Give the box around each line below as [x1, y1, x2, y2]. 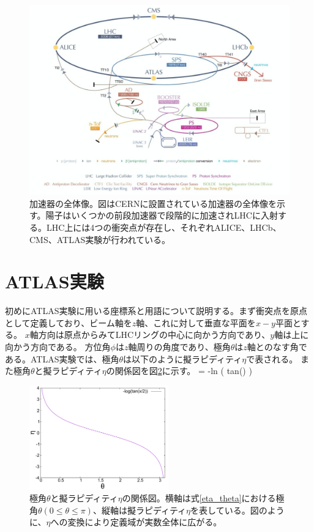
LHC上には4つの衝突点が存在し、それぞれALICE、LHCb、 [46, 220, 282, 233]
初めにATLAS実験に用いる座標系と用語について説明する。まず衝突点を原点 [5, 304, 308, 317]
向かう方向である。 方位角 [5, 340, 111, 353]
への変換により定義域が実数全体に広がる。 [50, 515, 222, 528]
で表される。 [246, 352, 298, 365]
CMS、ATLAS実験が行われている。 [29, 233, 171, 245]
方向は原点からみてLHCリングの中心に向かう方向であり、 [38, 328, 271, 341]
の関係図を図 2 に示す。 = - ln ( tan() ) [106, 364, 252, 377]
